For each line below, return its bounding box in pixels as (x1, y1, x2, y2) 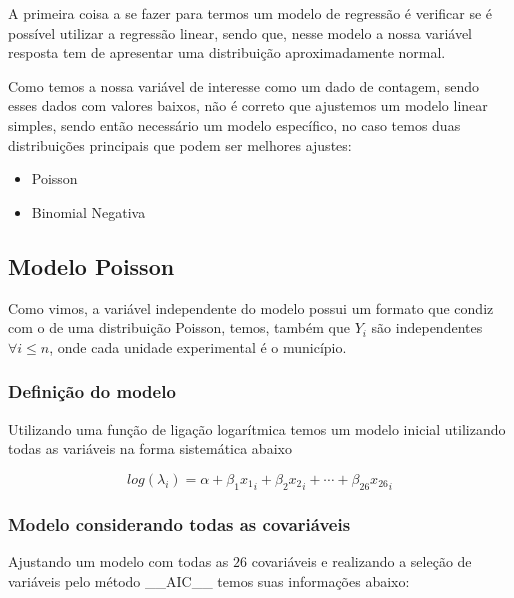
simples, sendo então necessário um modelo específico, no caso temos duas (8, 114, 461, 135)
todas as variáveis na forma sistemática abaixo (8, 438, 292, 459)
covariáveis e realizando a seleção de (251, 551, 472, 572)
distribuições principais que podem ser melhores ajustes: (8, 134, 352, 155)
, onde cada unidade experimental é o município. (49, 336, 347, 357)
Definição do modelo (8, 379, 176, 404)
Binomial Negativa (31, 201, 146, 222)
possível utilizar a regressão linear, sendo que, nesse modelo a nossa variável (8, 22, 473, 43)
